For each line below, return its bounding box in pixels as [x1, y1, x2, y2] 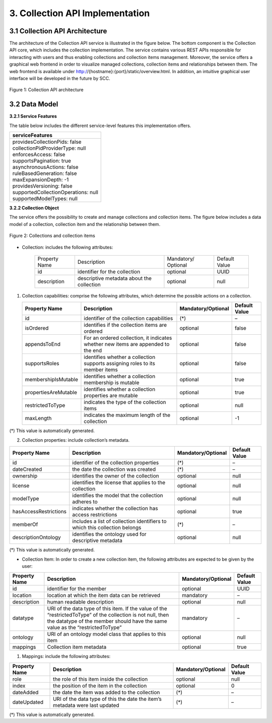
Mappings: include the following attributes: [22, 653, 111, 659]
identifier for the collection [77, 268, 141, 275]
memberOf [12, 521, 38, 528]
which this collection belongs [72, 524, 142, 531]
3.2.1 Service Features [9, 113, 57, 119]
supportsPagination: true [12, 157, 72, 164]
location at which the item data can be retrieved [47, 592, 161, 599]
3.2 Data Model [9, 100, 58, 108]
